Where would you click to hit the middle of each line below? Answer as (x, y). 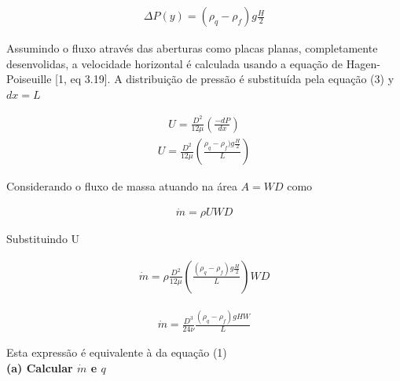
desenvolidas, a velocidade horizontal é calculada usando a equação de (175, 63)
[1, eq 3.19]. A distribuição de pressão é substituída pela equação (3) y (225, 79)
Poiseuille (29, 79)
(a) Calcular (40, 367)
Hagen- (363, 63)
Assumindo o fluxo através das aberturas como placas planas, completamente (192, 48)
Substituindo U (43, 239)
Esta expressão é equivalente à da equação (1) (117, 352)
